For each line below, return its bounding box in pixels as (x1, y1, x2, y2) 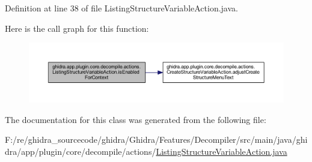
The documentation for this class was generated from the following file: (5, 113, 266, 125)
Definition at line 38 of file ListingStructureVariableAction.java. (5, 2, 238, 14)
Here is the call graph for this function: (5, 22, 149, 34)
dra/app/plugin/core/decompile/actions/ (5, 145, 156, 157)
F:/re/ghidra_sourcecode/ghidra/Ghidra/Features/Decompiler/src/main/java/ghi (5, 133, 308, 146)
